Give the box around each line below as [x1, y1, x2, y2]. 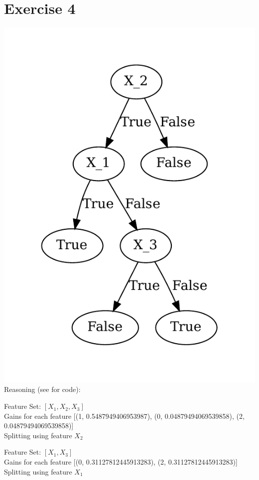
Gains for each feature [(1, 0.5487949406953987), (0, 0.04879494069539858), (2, [4, 410, 245, 421]
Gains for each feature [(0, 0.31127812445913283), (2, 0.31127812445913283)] [4, 457, 238, 467]
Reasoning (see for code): [4, 384, 81, 394]
